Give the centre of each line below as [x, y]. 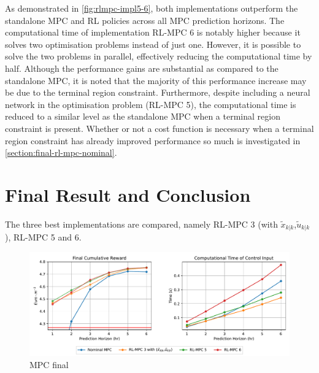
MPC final [49, 364]
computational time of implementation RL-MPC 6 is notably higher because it [153, 32]
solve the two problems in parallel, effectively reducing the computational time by [159, 56]
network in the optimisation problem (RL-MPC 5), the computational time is [151, 104]
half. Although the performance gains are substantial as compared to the [142, 68]
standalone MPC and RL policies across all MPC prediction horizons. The [145, 20]
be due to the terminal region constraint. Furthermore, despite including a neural [158, 92]
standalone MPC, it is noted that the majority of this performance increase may [156, 80]
